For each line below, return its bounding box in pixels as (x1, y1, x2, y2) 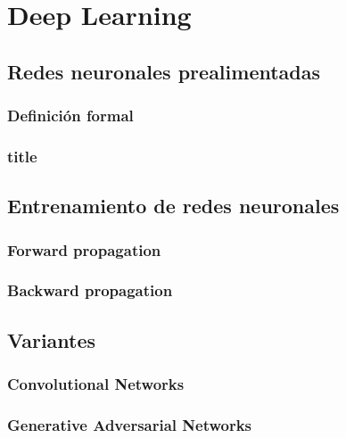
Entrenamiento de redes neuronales (7, 192, 340, 219)
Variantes (7, 326, 96, 353)
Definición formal (7, 104, 134, 127)
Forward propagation (7, 238, 161, 260)
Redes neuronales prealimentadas (7, 57, 321, 85)
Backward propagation (7, 279, 173, 302)
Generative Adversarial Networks (7, 413, 252, 435)
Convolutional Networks (7, 373, 185, 395)
